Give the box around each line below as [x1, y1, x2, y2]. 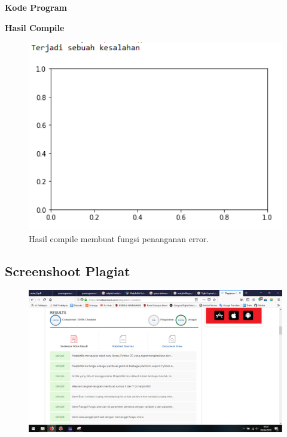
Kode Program [5, 1, 67, 13]
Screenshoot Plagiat [5, 261, 130, 280]
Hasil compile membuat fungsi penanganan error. [29, 232, 209, 245]
